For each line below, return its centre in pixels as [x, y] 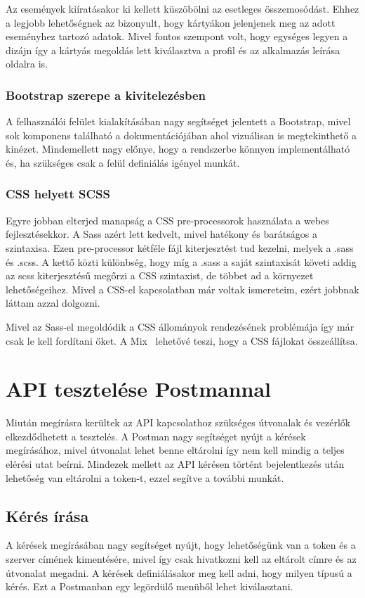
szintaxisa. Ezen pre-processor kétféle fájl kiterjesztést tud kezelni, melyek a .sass [180, 247]
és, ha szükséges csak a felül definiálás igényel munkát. [123, 162]
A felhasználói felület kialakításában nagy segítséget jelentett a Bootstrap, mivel [178, 121]
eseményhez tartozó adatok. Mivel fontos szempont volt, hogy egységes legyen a [177, 36]
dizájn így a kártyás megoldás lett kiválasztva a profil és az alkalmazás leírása [173, 50]
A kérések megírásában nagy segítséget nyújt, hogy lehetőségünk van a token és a [181, 545]
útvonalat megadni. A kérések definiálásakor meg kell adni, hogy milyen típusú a [179, 572]
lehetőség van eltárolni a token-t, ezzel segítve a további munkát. [145, 477]
